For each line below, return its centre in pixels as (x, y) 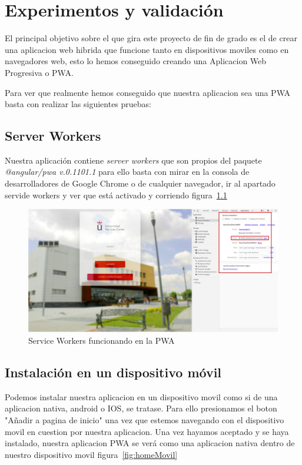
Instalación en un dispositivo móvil (113, 372)
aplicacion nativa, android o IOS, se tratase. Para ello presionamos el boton (141, 408)
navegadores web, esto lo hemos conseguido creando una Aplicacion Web (136, 61)
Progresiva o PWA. (39, 72)
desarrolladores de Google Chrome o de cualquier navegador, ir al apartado (140, 183)
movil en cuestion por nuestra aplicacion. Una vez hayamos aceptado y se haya (147, 431)
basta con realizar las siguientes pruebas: (78, 104)
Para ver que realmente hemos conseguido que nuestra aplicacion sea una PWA (147, 92)
